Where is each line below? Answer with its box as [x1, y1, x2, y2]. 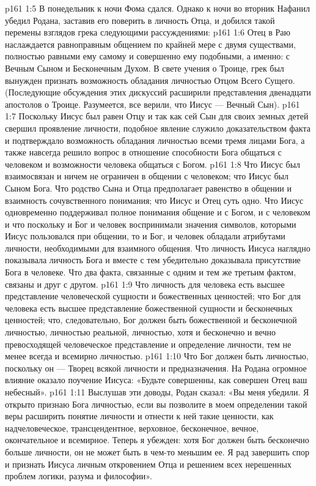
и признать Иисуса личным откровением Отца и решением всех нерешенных [5, 457, 292, 470]
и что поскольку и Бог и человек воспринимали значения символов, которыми [5, 217, 296, 230]
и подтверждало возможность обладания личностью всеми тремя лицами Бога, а [5, 133, 305, 146]
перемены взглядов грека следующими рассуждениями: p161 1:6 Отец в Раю [5, 26, 291, 39]
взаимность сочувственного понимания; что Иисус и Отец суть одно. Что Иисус [5, 193, 304, 206]
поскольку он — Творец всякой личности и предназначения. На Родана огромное [5, 361, 307, 374]
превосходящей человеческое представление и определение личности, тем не [5, 337, 292, 350]
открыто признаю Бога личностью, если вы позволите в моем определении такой [5, 397, 307, 410]
